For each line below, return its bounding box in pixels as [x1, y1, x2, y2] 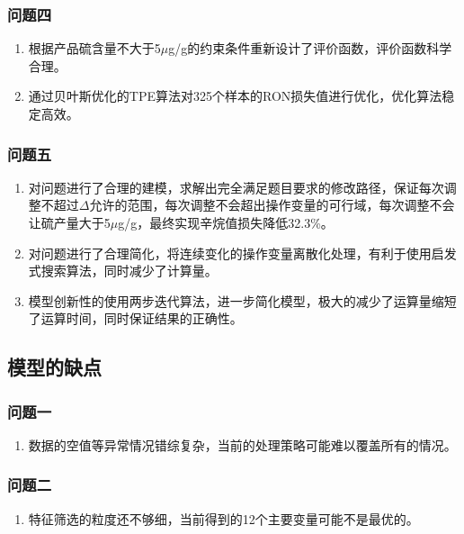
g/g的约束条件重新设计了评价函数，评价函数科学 [168, 39, 452, 58]
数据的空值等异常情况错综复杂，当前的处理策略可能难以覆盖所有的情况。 [28, 435, 457, 454]
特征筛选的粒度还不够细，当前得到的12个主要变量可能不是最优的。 [28, 509, 419, 528]
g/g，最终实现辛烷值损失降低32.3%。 [118, 213, 334, 231]
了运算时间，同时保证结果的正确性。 [28, 309, 243, 328]
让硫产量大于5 [28, 213, 111, 231]
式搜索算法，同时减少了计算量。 [28, 261, 218, 280]
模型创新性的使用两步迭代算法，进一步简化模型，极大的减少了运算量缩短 [28, 291, 457, 310]
